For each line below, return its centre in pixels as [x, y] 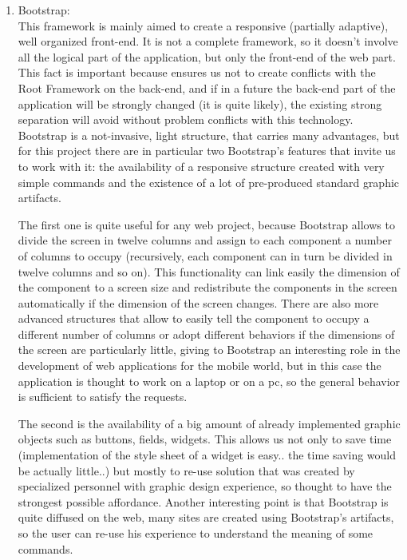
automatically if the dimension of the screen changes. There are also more [198, 302]
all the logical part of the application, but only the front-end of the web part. [207, 56]
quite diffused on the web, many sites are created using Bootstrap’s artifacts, [206, 517]
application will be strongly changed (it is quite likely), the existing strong [200, 103]
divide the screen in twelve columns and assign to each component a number [205, 240]
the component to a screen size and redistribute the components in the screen [207, 287]
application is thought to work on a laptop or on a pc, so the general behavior [209, 381]
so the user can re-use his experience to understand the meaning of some [196, 533]
